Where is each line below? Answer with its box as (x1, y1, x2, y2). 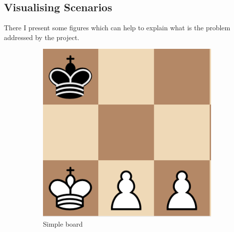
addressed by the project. (4, 32, 80, 42)
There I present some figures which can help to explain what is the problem (4, 22, 231, 33)
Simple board (43, 218, 83, 229)
